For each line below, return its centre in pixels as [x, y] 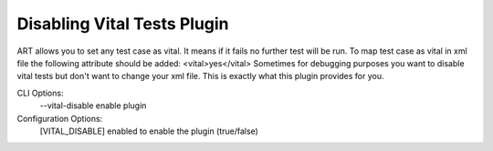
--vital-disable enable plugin [93, 106]
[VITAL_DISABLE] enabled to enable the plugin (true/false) [149, 131]
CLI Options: [40, 93]
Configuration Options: [60, 118]
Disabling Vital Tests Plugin [123, 24]
